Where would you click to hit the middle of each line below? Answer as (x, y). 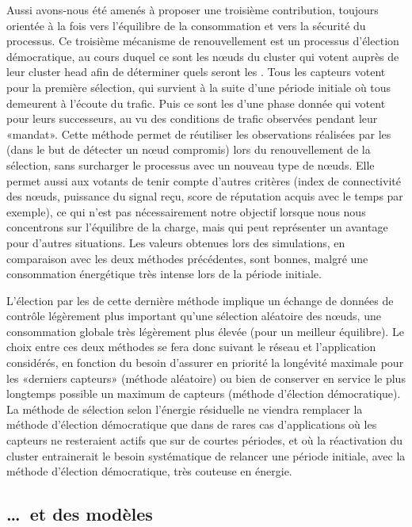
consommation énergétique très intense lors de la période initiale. (164, 274)
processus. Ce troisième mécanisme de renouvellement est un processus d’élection (203, 41)
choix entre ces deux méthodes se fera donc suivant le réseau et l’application (191, 347)
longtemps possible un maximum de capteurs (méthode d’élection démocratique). (204, 393)
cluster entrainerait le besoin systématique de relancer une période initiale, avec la (206, 455)
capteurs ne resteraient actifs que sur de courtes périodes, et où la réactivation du (205, 440)
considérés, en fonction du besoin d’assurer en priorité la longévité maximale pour (205, 363)
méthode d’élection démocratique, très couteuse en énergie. (149, 471)
